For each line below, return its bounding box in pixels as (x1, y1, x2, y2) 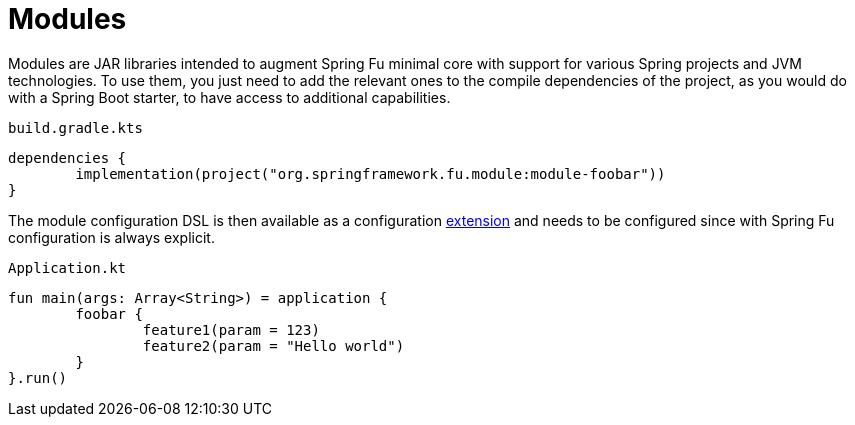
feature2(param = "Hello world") (142, 337, 405, 354)
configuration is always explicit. (8, 228, 215, 246)
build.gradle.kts (8, 119, 143, 136)
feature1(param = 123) (142, 321, 320, 338)
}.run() (8, 369, 68, 386)
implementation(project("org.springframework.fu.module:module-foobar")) (75, 165, 666, 182)
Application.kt (8, 259, 127, 276)
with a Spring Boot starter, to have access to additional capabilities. (8, 88, 451, 106)
